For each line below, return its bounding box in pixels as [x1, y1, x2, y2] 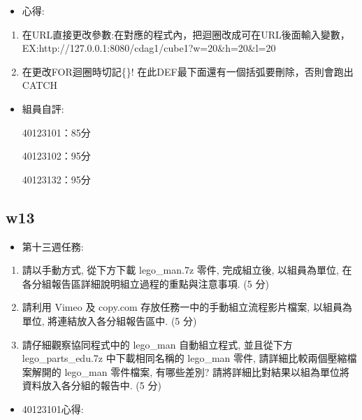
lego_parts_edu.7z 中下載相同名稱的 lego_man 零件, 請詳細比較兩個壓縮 [22, 351, 347, 365]
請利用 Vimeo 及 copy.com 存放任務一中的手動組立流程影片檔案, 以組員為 [22, 300, 352, 314]
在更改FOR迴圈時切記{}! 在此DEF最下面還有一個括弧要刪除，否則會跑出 [22, 64, 354, 78]
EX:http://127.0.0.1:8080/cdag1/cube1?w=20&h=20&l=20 [22, 41, 276, 55]
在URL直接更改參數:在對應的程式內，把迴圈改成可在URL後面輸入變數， [22, 27, 350, 41]
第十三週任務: [22, 239, 84, 253]
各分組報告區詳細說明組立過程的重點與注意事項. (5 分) [22, 276, 269, 290]
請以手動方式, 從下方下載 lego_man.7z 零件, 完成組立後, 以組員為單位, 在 [22, 262, 352, 277]
